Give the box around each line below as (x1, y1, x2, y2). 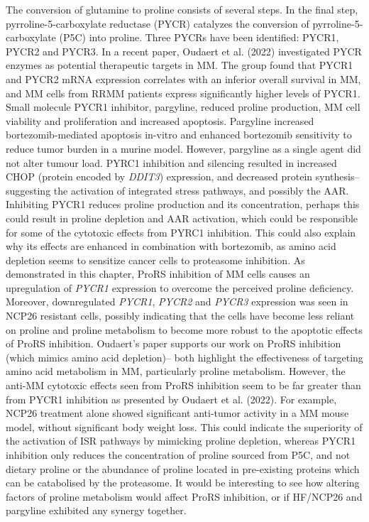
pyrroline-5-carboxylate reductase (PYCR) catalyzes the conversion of (6, 16, 309, 31)
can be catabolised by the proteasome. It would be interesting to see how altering (6, 475, 360, 490)
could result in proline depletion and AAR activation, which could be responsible (6, 210, 358, 225)
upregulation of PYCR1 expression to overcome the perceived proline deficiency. (6, 280, 354, 295)
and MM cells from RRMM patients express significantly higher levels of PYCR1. (6, 85, 360, 100)
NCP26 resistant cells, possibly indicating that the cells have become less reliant (6, 308, 355, 323)
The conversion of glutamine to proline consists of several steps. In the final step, (6, 2, 358, 16)
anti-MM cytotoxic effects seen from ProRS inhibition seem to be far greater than (6, 378, 361, 393)
